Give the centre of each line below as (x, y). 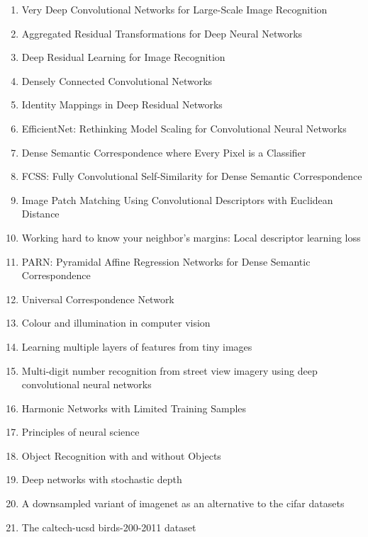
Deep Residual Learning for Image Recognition (123, 57)
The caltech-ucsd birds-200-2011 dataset (109, 527)
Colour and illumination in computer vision (116, 323)
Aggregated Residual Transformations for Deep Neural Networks (162, 33)
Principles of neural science (80, 432)
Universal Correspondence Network (98, 299)
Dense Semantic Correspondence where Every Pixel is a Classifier (164, 152)
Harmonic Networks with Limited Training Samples (134, 408)
